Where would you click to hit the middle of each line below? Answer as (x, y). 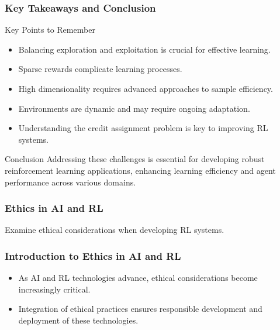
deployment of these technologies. (78, 320)
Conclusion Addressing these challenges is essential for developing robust (135, 159)
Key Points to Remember (50, 30)
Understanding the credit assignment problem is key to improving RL (143, 128)
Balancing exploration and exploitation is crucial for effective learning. (144, 49)
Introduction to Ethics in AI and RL (93, 255)
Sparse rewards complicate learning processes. (100, 69)
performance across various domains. (70, 182)
